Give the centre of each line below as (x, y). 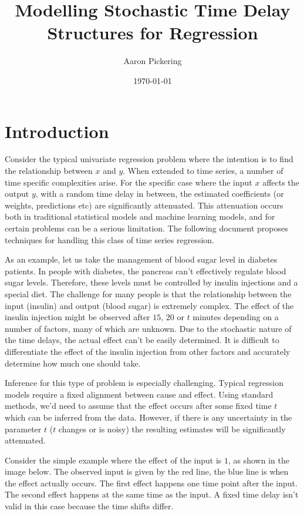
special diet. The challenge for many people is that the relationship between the (148, 293)
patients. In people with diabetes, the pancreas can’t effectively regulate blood (146, 271)
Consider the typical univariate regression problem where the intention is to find (149, 159)
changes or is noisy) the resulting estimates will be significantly (172, 429)
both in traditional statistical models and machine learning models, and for (140, 216)
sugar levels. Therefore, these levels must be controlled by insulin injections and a (151, 282)
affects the (281, 182)
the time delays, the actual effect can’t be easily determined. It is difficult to (142, 340)
